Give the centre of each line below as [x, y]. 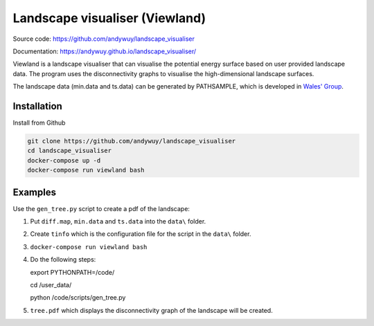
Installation [37, 106]
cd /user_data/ [51, 285]
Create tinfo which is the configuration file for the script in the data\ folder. [141, 234]
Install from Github [39, 123]
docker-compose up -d [64, 160]
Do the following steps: [63, 260]
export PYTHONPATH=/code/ [72, 272]
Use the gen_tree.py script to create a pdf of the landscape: [101, 208]
